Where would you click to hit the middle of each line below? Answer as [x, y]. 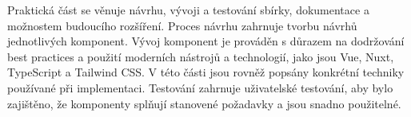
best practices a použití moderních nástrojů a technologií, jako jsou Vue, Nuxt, [201, 56]
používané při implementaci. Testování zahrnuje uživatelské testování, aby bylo [200, 87]
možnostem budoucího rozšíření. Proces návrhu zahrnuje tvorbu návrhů [182, 25]
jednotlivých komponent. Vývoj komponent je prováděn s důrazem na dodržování [206, 41]
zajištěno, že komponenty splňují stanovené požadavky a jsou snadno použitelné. [204, 103]
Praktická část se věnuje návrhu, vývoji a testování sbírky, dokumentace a [188, 10]
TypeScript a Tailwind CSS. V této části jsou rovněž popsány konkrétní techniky [206, 72]
